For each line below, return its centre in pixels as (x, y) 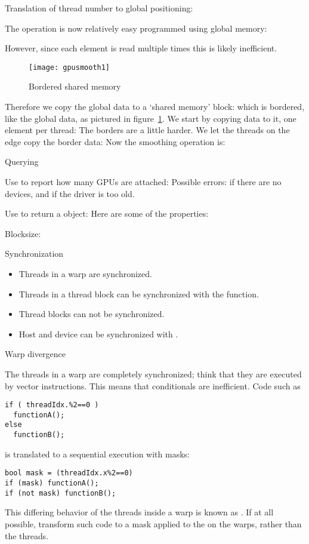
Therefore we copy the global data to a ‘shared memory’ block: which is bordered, (155, 107)
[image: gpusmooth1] (69, 67)
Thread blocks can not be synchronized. (92, 314)
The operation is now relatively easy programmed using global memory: (136, 28)
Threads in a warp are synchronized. (85, 273)
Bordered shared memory (75, 86)
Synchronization (34, 253)
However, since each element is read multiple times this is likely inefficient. (141, 48)
